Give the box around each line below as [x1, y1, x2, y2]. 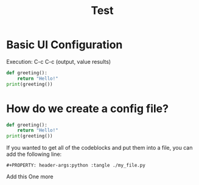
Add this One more [6, 173, 54, 180]
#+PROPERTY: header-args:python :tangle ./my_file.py [6, 162, 146, 169]
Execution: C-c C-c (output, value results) [6, 58, 111, 65]
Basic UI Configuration [6, 38, 123, 52]
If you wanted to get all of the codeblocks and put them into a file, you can [6, 144, 193, 152]
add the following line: [6, 150, 62, 158]
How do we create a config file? [6, 102, 169, 116]
